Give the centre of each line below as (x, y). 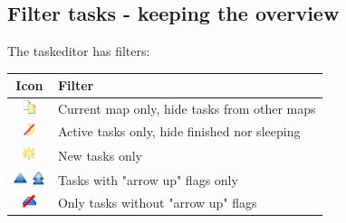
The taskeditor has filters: (79, 51)
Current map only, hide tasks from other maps (187, 109)
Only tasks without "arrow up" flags (157, 202)
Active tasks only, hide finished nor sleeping (179, 131)
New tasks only (100, 155)
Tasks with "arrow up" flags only (148, 179)
